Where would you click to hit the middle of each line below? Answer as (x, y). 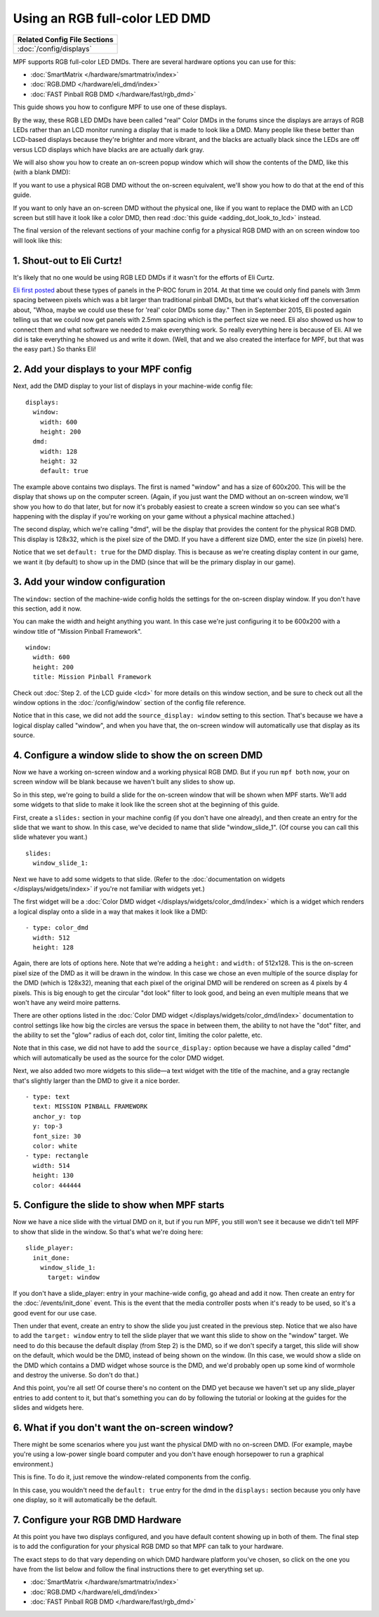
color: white (55, 1146)
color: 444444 (57, 1185)
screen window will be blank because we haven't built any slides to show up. (124, 782)
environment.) (33, 1464)
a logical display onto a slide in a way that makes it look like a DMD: (110, 911)
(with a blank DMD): (42, 172)
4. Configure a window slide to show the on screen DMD (138, 755)
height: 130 (53, 1176)
